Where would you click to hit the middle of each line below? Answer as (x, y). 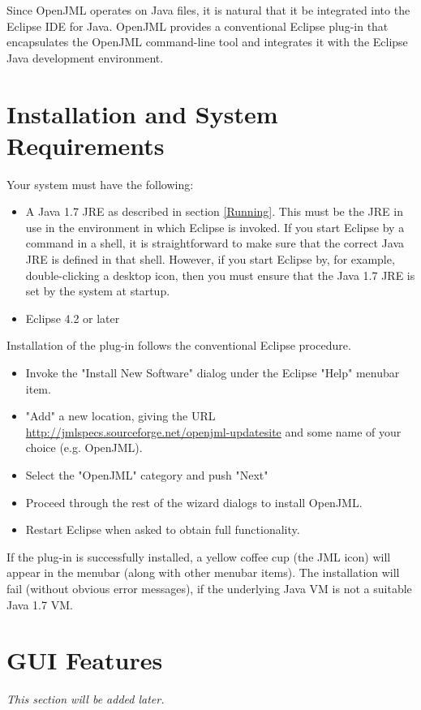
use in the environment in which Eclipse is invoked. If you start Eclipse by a (215, 227)
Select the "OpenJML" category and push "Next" (147, 475)
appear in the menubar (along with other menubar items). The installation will (203, 572)
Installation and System (142, 113)
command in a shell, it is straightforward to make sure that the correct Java (215, 243)
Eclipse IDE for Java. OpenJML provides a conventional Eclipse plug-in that (198, 26)
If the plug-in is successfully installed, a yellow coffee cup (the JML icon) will (199, 556)
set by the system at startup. (98, 291)
